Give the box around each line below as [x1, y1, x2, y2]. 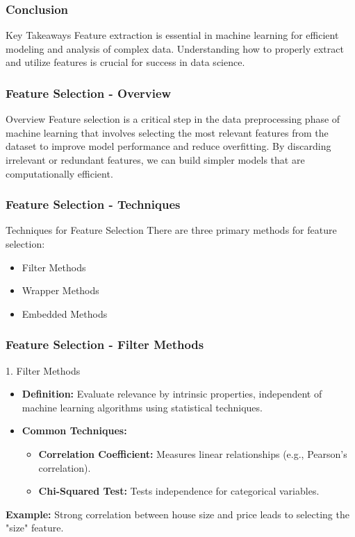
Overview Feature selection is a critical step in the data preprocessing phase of [6, 112, 340, 126]
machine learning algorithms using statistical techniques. [22, 400, 263, 414]
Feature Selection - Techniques [6, 196, 181, 213]
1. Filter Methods [6, 363, 81, 377]
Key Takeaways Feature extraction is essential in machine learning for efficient [6, 28, 339, 42]
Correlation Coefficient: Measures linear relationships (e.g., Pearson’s [38, 446, 347, 461]
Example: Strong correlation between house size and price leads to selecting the [6, 506, 349, 521]
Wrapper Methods [22, 283, 99, 298]
